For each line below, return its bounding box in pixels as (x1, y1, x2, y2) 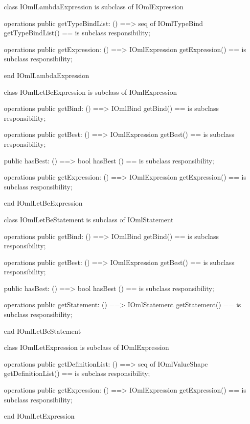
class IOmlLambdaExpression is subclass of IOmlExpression (4, 1, 183, 11)
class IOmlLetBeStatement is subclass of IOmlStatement (4, 214, 174, 224)
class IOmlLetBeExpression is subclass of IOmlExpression (4, 86, 177, 97)
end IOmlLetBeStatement (4, 325, 81, 336)
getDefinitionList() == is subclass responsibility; (4, 368, 150, 378)
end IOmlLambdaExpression (4, 70, 90, 80)
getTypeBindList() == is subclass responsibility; (4, 27, 150, 38)
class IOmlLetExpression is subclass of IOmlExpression (4, 342, 169, 352)
